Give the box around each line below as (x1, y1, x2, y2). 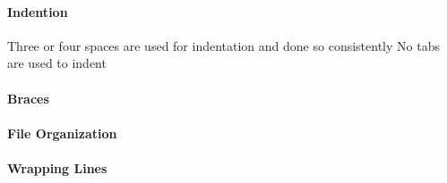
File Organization (7, 123, 117, 142)
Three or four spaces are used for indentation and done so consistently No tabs (7, 36, 440, 54)
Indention (7, 2, 68, 21)
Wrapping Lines (7, 158, 107, 177)
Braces (7, 88, 49, 107)
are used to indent (7, 54, 107, 72)
